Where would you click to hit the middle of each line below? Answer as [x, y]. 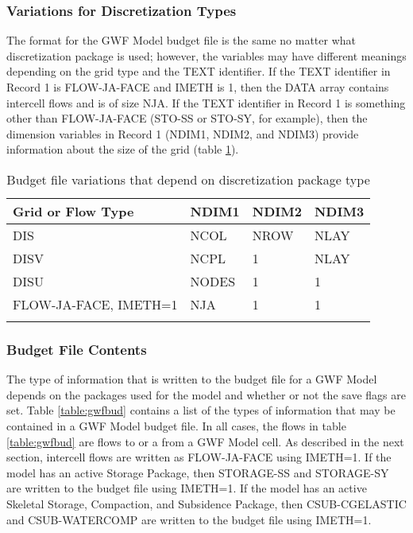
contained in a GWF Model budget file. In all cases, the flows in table [176, 425]
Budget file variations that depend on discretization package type [188, 179]
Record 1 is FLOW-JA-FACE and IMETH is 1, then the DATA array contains [198, 87]
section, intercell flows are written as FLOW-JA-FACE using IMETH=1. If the [199, 457]
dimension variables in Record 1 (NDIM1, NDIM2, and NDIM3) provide [183, 133]
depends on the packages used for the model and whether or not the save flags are [206, 394]
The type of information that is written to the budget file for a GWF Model [192, 379]
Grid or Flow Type [73, 211]
